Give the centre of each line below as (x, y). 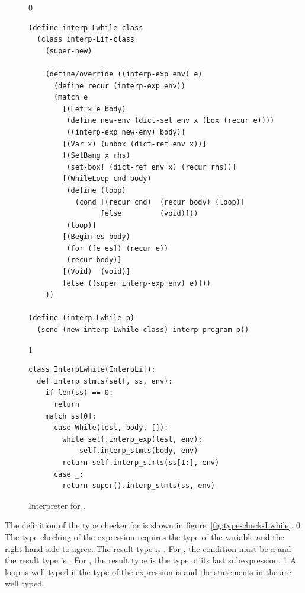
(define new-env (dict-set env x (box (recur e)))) (171, 121)
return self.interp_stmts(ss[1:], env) (141, 462)
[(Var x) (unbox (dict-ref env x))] (134, 144)
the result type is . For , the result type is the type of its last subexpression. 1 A (151, 560)
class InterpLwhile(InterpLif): (92, 370)
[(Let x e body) (94, 109)
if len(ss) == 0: (79, 393)
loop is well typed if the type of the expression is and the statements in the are (148, 571)
